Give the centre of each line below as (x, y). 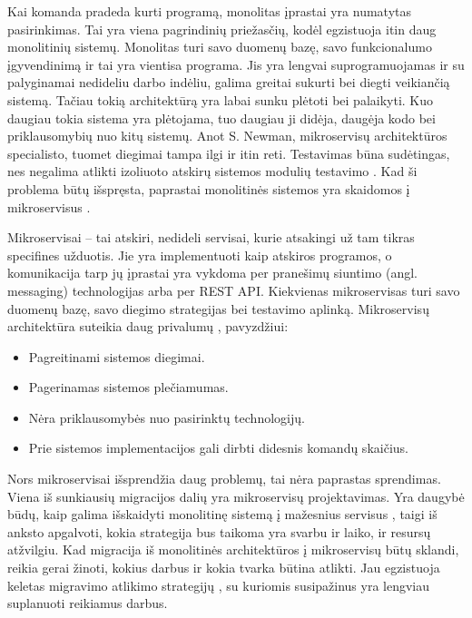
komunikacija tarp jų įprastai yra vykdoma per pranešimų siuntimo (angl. (212, 273)
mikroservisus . (49, 206)
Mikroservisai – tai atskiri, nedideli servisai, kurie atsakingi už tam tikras (211, 237)
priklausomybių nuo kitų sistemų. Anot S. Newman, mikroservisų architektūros (227, 136)
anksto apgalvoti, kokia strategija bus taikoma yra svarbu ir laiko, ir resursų (219, 531)
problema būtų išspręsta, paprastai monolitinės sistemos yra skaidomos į (209, 188)
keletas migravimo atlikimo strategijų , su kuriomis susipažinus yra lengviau (219, 585)
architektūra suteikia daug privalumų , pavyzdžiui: (148, 326)
